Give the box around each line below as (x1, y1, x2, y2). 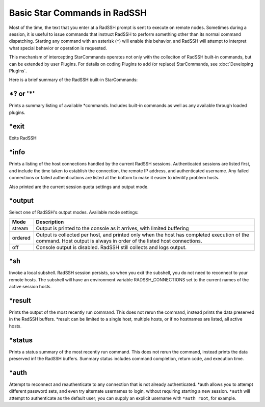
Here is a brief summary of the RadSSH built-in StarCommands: (9, 77, 138, 83)
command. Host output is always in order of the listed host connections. (36, 237, 202, 244)
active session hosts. (9, 284, 52, 290)
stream (12, 225, 28, 232)
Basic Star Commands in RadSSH (9, 7, 147, 18)
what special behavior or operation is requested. (9, 45, 107, 51)
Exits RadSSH (9, 135, 37, 141)
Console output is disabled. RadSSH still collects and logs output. (36, 244, 187, 250)
